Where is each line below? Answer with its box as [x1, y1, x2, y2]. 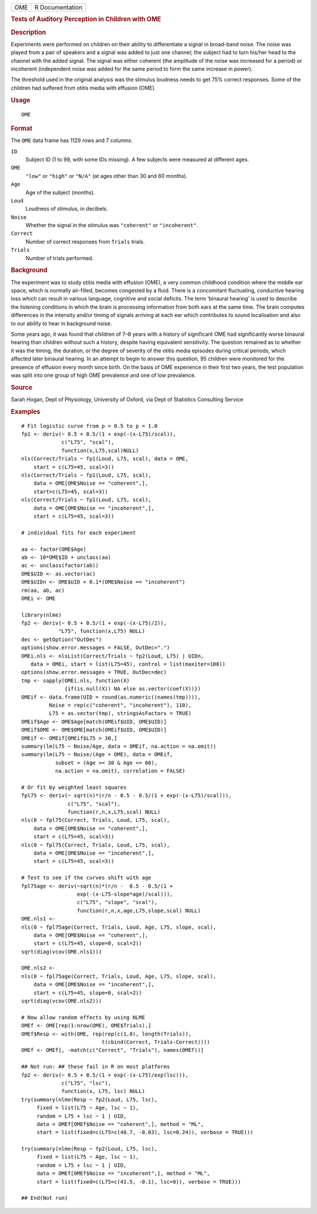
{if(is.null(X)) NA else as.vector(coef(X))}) [65, 686, 201, 692]
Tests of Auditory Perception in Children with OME [11, 15, 161, 23]
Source [11, 383, 33, 392]
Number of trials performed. [25, 254, 94, 261]
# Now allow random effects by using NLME [21, 1014, 146, 1021]
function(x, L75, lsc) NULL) [61, 1088, 146, 1095]
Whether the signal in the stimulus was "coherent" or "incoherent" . [25, 222, 198, 229]
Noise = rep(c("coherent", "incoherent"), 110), [49, 702, 192, 709]
